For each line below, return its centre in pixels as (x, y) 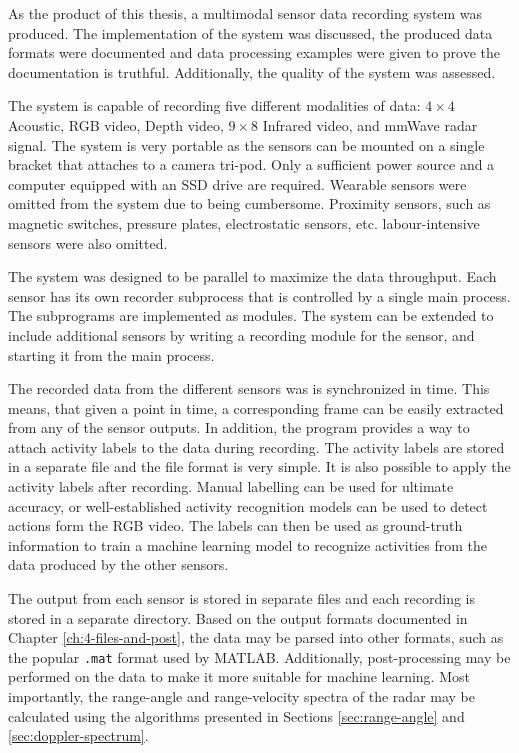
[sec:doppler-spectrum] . (78, 735)
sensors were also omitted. (88, 242)
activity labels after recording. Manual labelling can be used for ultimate (231, 486)
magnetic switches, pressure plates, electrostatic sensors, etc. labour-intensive (244, 222)
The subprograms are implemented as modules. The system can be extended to (251, 315)
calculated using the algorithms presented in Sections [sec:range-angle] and (236, 715)
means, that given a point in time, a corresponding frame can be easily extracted (256, 407)
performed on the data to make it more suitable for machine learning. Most (239, 676)
